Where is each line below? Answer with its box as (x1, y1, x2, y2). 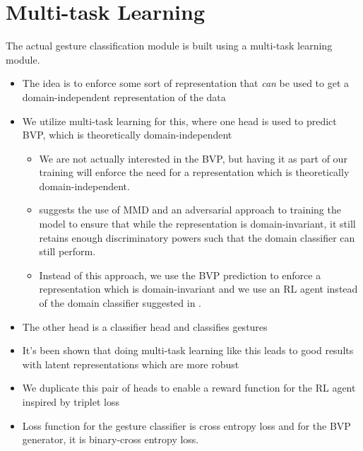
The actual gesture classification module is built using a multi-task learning (6, 38, 333, 53)
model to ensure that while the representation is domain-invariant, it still (39, 216, 356, 231)
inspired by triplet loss (22, 394, 120, 409)
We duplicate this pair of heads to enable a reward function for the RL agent (22, 380, 356, 395)
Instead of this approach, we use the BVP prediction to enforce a (39, 267, 321, 282)
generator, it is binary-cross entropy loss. (22, 432, 199, 447)
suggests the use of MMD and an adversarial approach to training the (39, 202, 341, 217)
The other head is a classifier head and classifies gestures (22, 319, 268, 334)
